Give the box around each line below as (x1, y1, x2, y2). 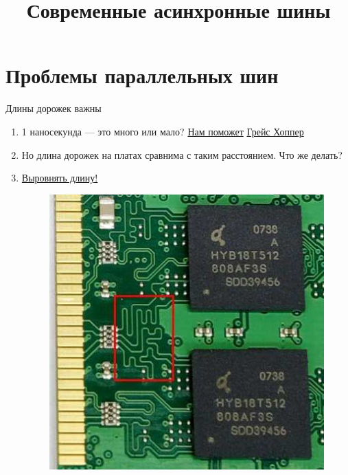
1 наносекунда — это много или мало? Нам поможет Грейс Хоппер (21, 124, 304, 138)
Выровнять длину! (21, 170, 98, 185)
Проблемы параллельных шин (5, 61, 279, 89)
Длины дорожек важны (5, 101, 102, 115)
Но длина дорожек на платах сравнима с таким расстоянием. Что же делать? (21, 147, 343, 162)
